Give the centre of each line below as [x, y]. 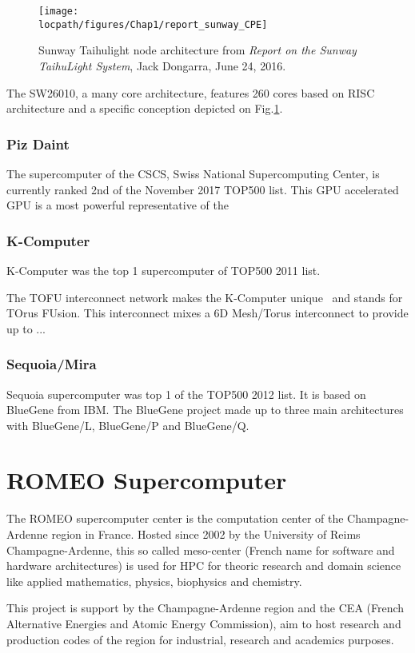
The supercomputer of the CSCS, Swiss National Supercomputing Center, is [193, 173]
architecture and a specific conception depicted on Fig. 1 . [145, 108]
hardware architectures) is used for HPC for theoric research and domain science [204, 565]
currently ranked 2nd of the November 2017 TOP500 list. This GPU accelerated [203, 189]
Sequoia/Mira [52, 364]
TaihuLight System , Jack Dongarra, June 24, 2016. [162, 65]
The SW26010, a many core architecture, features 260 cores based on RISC [191, 92]
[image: [59, 11]
